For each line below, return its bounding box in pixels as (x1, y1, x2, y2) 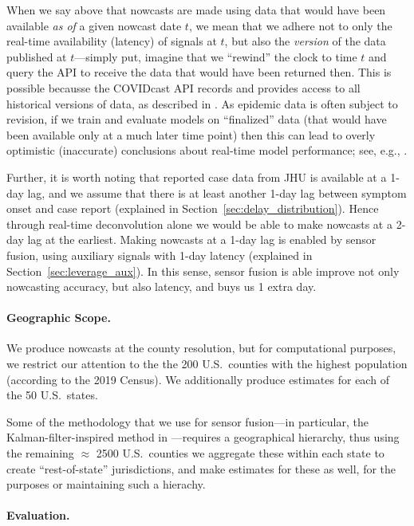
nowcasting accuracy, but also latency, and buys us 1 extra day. (6, 278, 317, 295)
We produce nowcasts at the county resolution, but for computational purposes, (6, 340, 396, 356)
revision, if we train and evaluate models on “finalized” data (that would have (6, 111, 387, 128)
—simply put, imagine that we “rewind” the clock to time (74, 48, 357, 65)
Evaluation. (6, 507, 70, 524)
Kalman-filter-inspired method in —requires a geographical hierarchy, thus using (6, 429, 400, 446)
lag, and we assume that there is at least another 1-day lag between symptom (27, 184, 407, 201)
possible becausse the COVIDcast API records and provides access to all (6, 79, 361, 96)
